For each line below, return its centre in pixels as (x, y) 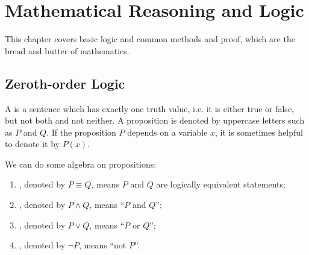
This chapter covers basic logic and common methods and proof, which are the (150, 39)
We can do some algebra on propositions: (81, 164)
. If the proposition (81, 132)
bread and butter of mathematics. (67, 50)
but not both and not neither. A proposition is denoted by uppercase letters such (155, 120)
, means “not (103, 245)
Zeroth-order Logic (65, 83)
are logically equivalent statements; (221, 184)
